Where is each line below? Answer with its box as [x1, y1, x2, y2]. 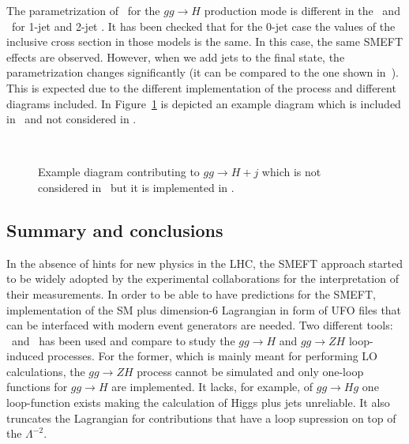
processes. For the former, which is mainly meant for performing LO [47, 348, 377, 364]
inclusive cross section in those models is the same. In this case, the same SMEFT [6, 33, 403, 50]
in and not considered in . [6, 111, 137, 127]
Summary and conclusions [6, 217, 223, 242]
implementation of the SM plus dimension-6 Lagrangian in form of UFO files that [6, 301, 402, 318]
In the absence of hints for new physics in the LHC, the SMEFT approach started [6, 254, 403, 271]
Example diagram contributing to [38, 164, 200, 180]
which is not [261, 164, 321, 180]
